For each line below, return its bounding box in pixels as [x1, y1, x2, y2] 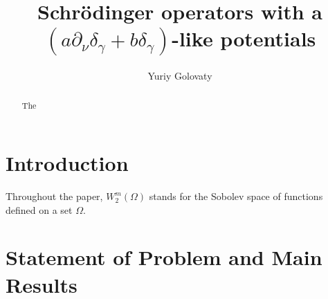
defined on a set [6, 202, 73, 217]
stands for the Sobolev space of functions [149, 189, 323, 203]
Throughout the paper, [6, 189, 103, 203]
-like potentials [172, 24, 316, 53]
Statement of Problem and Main [6, 243, 322, 271]
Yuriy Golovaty [147, 69, 212, 83]
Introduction [6, 149, 129, 177]
